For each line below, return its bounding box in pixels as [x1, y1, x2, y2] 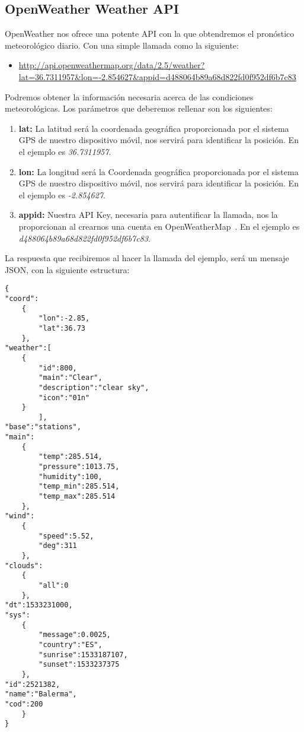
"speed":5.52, [39, 531, 94, 540]
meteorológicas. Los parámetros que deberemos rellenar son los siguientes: [5, 102, 273, 115]
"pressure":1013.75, [39, 462, 120, 471]
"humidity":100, [39, 472, 103, 481]
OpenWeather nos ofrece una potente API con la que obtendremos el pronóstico [5, 27, 295, 40]
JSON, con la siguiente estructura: [5, 263, 130, 275]
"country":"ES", [39, 640, 103, 649]
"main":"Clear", [39, 373, 103, 382]
